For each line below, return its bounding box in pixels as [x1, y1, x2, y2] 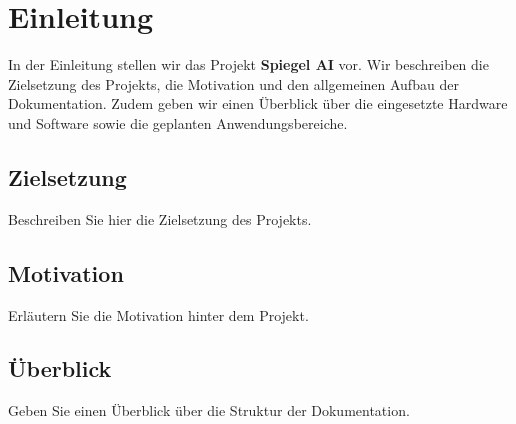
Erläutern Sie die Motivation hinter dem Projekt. [8, 304, 309, 325]
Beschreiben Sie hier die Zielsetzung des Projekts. [8, 208, 312, 229]
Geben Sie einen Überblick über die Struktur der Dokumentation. [8, 400, 410, 421]
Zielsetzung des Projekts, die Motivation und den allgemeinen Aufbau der [8, 73, 459, 94]
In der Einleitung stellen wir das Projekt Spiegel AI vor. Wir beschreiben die [8, 54, 489, 75]
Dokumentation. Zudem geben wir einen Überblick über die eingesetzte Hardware [8, 93, 508, 114]
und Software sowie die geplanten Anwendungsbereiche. [8, 112, 348, 133]
